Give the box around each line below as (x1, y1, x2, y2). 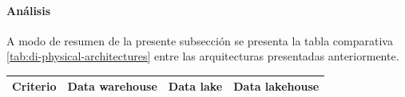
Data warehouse (67, 78, 157, 95)
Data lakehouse (233, 78, 320, 95)
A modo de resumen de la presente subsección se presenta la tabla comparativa (6, 32, 393, 48)
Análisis (6, 2, 51, 18)
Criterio (12, 78, 57, 95)
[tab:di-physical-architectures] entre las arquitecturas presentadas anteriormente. (6, 48, 399, 64)
